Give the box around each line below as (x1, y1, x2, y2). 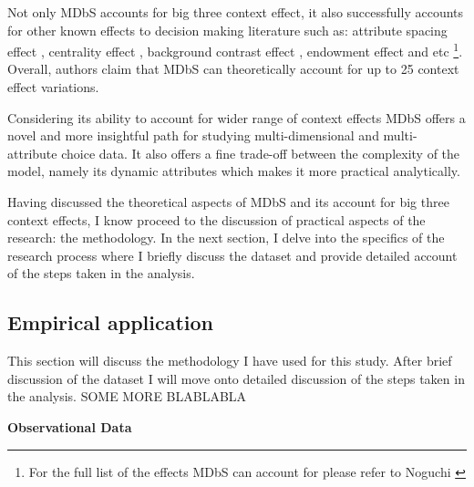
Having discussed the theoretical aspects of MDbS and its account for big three (7, 192, 449, 211)
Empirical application (7, 308, 214, 337)
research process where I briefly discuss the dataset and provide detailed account (7, 245, 458, 264)
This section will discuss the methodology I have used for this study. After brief (7, 351, 452, 370)
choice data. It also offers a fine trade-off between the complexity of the (61, 143, 460, 162)
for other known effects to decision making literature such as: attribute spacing (7, 20, 448, 39)
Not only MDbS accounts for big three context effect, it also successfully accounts (7, 3, 464, 21)
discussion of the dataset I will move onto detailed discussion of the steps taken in (7, 368, 465, 388)
